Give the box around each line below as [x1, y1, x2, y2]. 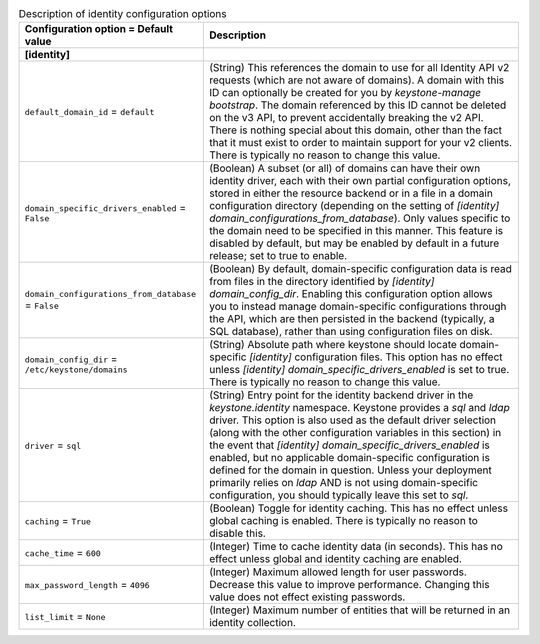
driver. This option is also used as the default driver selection [208, 413, 497, 427]
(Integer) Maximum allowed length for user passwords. [208, 565, 467, 579]
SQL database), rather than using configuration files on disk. [208, 325, 494, 339]
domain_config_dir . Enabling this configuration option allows [208, 287, 494, 301]
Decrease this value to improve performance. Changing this [208, 578, 490, 592]
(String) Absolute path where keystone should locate [208, 338, 457, 352]
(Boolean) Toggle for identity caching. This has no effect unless [208, 501, 509, 515]
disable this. [208, 526, 267, 540]
